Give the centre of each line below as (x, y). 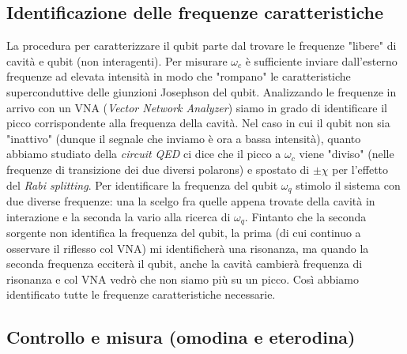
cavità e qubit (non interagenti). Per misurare (117, 60)
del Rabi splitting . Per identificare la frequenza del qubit (142, 185)
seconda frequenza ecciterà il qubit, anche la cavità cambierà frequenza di (185, 264)
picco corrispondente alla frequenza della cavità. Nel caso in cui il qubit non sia (198, 123)
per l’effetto (360, 169)
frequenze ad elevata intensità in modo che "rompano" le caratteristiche (179, 76)
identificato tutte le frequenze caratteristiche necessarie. (141, 294)
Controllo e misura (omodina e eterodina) (181, 337)
